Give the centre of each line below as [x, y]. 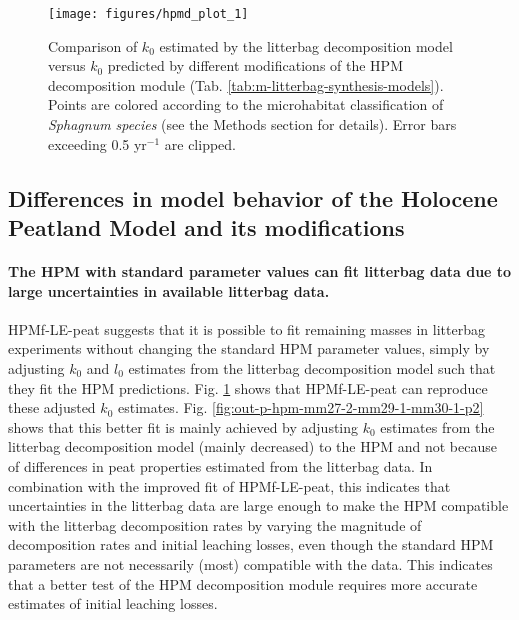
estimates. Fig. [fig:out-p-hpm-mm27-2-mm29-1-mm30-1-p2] [300, 407]
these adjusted [52, 407]
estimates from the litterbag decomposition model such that [312, 367]
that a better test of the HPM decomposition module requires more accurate [243, 583]
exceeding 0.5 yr [97, 143]
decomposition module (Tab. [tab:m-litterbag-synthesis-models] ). [246, 84]
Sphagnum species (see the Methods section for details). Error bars [252, 124]
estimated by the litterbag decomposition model [306, 45]
